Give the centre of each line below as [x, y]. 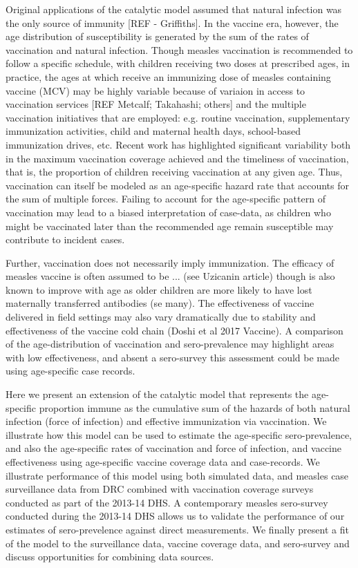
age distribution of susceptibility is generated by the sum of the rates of [157, 36]
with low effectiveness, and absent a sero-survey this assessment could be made [172, 357]
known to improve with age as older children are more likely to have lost [159, 289]
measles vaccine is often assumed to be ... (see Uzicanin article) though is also [170, 276]
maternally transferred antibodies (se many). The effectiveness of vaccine [160, 303]
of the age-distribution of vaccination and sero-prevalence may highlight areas [170, 344]
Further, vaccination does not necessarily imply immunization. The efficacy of [170, 262]
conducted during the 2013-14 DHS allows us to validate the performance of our [175, 516]
